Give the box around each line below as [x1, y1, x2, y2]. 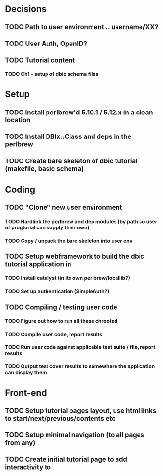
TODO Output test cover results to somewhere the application [5, 363, 155, 370]
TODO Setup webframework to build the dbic [5, 252, 145, 261]
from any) [5, 439, 36, 447]
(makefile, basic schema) [5, 164, 84, 173]
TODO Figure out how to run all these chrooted [5, 317, 118, 324]
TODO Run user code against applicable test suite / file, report [5, 344, 156, 351]
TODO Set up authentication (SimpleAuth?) [5, 288, 110, 295]
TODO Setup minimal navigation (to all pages [5, 431, 144, 439]
